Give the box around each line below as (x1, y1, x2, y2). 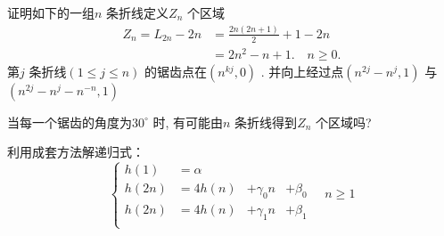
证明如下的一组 (7, 4, 95, 21)
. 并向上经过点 (260, 61, 344, 80)
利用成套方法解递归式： (7, 142, 144, 161)
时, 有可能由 (152, 112, 224, 131)
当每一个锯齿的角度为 (7, 112, 132, 131)
